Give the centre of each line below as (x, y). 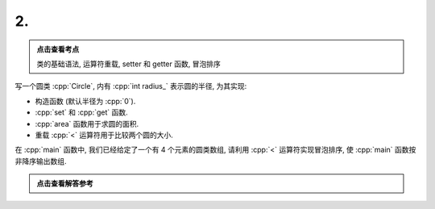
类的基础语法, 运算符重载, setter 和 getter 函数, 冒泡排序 (128, 64)
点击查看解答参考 (65, 184)
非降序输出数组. (41, 161)
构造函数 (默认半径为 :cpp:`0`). (85, 101)
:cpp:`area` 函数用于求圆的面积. (87, 123)
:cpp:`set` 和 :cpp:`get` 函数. (81, 112)
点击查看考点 (58, 49)
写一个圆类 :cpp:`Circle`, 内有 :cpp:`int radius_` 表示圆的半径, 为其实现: (131, 86)
